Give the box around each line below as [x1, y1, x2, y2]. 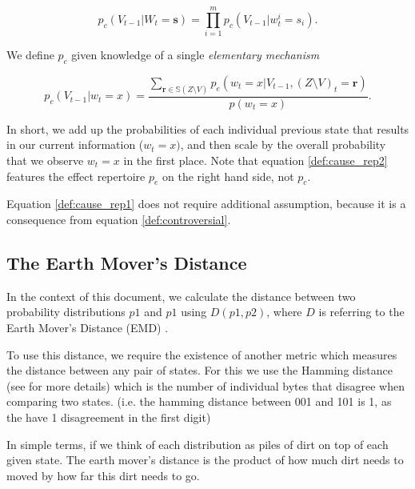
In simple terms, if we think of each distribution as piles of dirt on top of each [6, 435, 389, 452]
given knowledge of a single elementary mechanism [71, 46, 320, 63]
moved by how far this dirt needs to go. [6, 467, 200, 483]
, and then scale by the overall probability [180, 136, 386, 153]
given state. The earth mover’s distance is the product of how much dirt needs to [6, 451, 404, 468]
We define [6, 46, 54, 63]
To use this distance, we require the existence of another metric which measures [6, 346, 397, 363]
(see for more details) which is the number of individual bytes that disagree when [6, 377, 405, 394]
